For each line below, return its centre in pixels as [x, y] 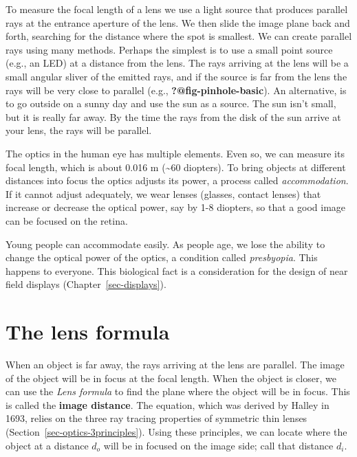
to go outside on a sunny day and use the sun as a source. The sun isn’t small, [171, 103]
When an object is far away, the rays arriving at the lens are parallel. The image [175, 364]
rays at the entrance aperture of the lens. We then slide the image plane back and [178, 22]
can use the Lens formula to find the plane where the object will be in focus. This [178, 391]
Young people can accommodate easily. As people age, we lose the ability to [165, 244]
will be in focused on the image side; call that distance [218, 445]
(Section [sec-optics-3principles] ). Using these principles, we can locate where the [176, 431]
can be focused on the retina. [67, 220]
